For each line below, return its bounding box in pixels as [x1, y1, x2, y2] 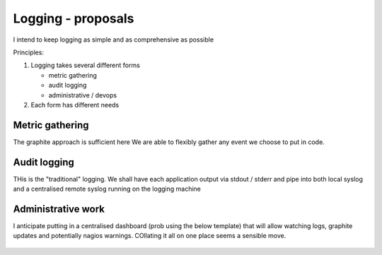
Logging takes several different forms [30, 61, 141, 70]
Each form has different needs [30, 100, 120, 109]
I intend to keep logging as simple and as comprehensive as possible [13, 35, 214, 44]
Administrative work [13, 203, 105, 215]
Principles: [13, 48, 44, 57]
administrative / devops [48, 90, 117, 99]
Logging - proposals [13, 11, 134, 26]
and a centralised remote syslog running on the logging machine [13, 184, 201, 194]
